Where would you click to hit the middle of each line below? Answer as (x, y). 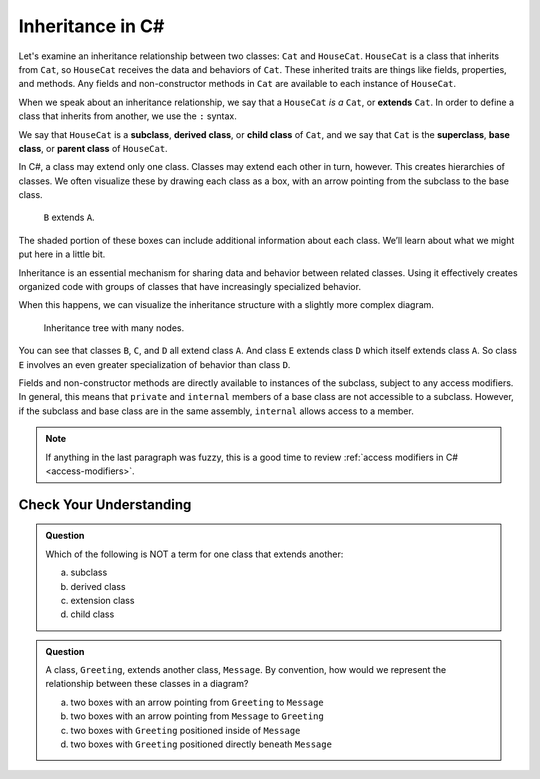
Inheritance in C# (91, 26)
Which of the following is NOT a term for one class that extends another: (194, 554)
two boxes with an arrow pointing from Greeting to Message (197, 702)
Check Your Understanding (105, 504)
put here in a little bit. (62, 254)
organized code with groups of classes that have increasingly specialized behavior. (190, 287)
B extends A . (69, 217)
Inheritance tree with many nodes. (114, 327)
